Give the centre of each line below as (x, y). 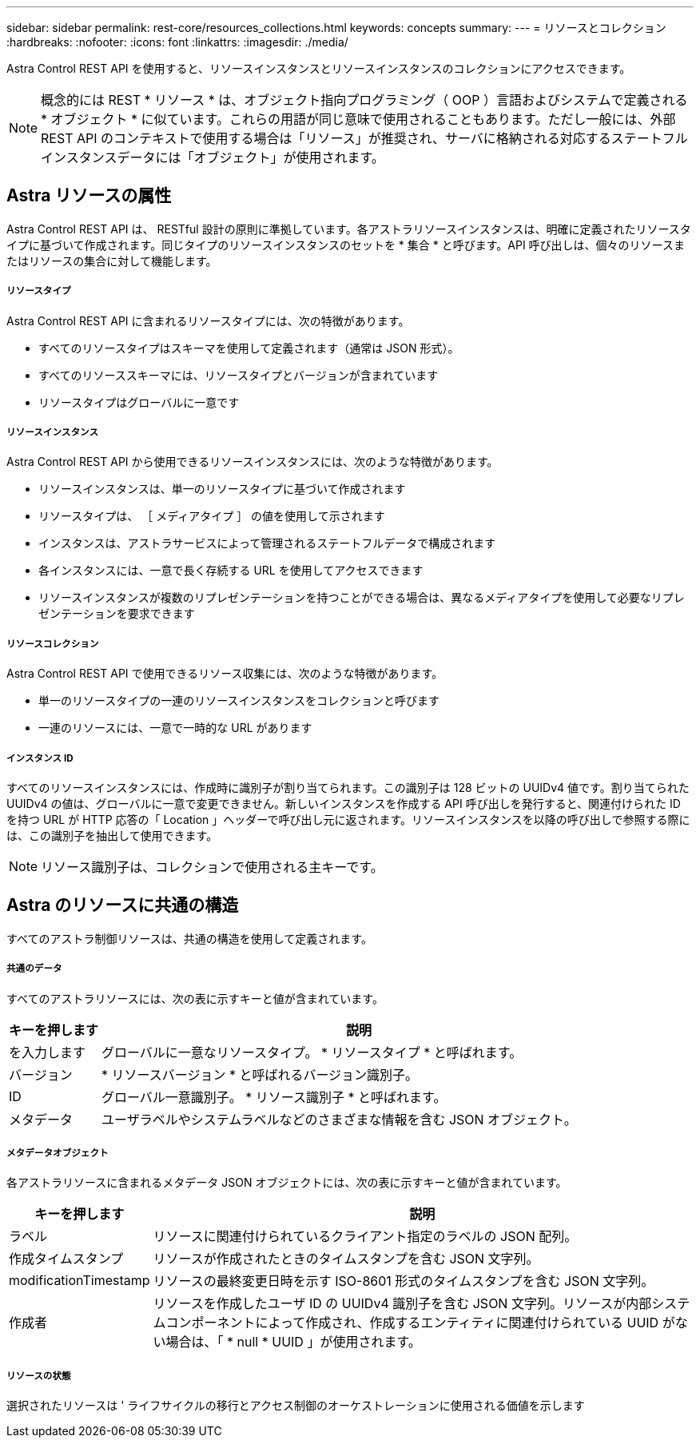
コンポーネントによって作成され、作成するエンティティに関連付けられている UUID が (420, 1323)
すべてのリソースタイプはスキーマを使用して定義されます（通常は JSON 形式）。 (249, 348)
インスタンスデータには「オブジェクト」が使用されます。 (213, 157)
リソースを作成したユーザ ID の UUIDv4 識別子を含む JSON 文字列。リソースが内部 (402, 1304)
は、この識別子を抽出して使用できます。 (112, 835)
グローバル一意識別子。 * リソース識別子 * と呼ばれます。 (274, 1097)
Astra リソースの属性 (89, 196)
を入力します (48, 1052)
